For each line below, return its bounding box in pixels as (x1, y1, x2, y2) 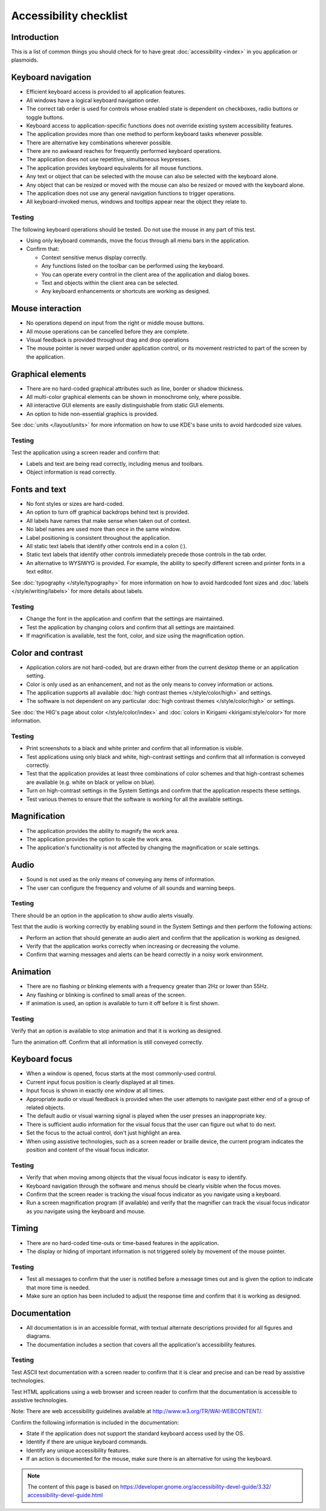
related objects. (26, 1104, 65, 1111)
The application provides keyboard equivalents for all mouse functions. (26, 164, 203, 172)
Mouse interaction (11, 303, 81, 314)
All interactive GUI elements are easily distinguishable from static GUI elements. (26, 402, 225, 409)
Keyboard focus (11, 1054, 72, 1064)
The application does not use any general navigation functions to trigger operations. (26, 190, 235, 197)
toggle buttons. (26, 114, 65, 121)
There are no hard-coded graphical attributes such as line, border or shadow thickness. (26, 384, 245, 392)
